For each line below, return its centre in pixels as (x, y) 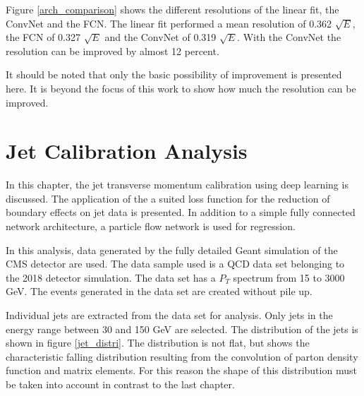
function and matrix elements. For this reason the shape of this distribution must (181, 370)
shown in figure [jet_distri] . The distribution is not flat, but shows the (158, 343)
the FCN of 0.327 (43, 37)
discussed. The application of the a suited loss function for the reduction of (168, 198)
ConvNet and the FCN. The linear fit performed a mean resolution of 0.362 (169, 23)
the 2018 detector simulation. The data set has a (111, 277)
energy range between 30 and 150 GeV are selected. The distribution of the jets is (182, 329)
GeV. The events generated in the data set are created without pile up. (159, 291)
